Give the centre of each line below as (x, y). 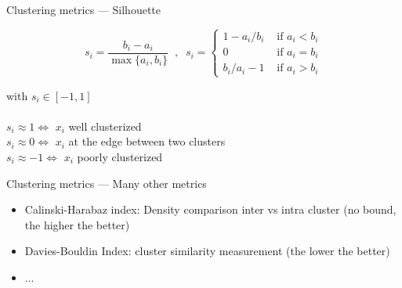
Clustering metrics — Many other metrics (107, 183)
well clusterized (105, 126)
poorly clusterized (120, 157)
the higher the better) (77, 224)
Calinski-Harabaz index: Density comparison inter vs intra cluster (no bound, (210, 209)
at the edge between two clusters (147, 141)
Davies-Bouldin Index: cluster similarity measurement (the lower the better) (207, 251)
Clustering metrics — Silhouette (84, 9)
